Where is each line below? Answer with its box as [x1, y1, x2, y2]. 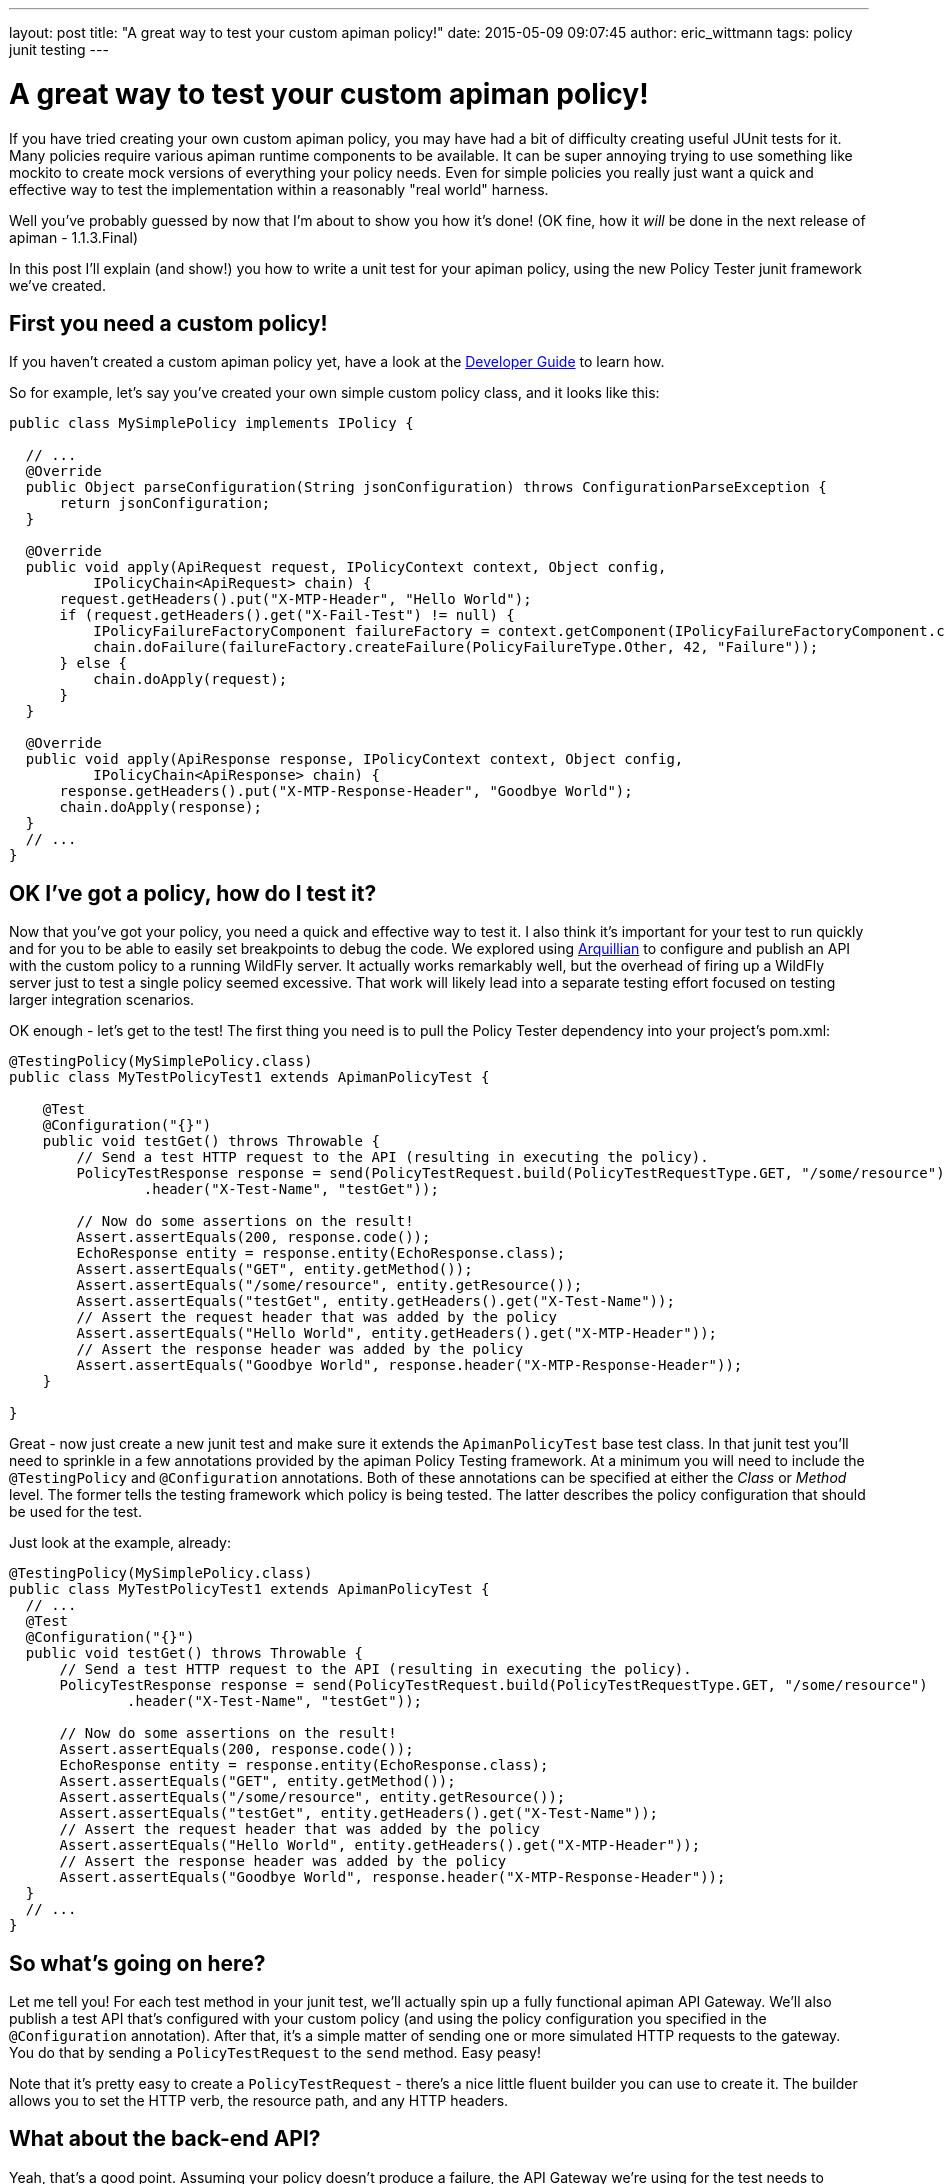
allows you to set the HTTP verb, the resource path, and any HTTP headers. [9, 2092, 509, 2110]
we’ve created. [9, 276, 106, 294]
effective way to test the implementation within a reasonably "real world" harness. [9, 180, 549, 198]
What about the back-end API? [9, 2126, 321, 2152]
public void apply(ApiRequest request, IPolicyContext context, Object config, [25, 559, 667, 576]
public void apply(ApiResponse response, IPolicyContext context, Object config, [25, 751, 684, 768]
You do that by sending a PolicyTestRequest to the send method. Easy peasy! [9, 2044, 542, 2062]
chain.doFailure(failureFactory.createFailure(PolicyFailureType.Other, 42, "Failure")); [93, 639, 819, 656]
